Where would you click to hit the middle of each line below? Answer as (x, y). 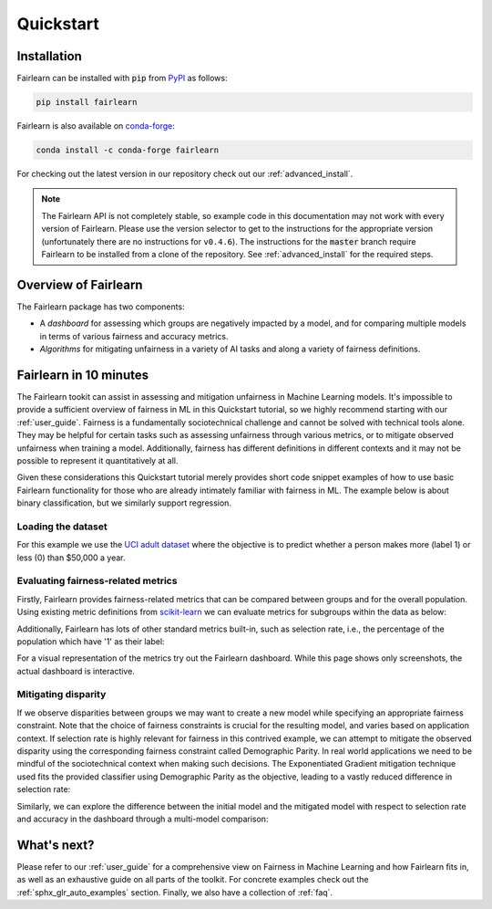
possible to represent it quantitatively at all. (97, 460)
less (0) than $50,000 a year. (72, 558)
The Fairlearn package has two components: (101, 307)
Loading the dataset (62, 527)
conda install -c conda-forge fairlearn (127, 150)
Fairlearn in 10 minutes (83, 375)
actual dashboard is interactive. (76, 671)
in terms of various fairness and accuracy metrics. (134, 336)
